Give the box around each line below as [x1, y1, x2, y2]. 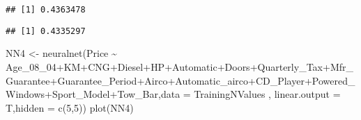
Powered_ [312, 73, 355, 87]
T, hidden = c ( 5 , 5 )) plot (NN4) [6, 100, 134, 114]
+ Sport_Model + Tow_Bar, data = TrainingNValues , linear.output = [45, 87, 341, 101]
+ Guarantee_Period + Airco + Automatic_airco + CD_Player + [49, 73, 312, 87]
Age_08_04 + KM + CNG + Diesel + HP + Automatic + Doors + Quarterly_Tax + [6, 59, 330, 74]
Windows [6, 87, 45, 101]
